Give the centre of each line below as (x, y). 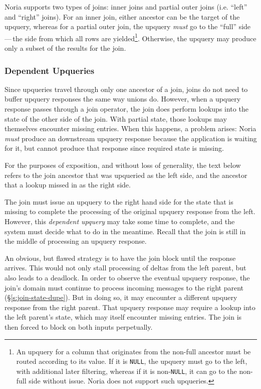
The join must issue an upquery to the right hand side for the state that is (119, 201)
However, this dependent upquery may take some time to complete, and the (120, 221)
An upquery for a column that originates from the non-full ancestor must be (134, 351)
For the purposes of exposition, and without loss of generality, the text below (123, 165)
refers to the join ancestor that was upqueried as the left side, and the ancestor (126, 175)
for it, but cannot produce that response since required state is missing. (114, 148)
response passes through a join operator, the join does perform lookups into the (126, 109)
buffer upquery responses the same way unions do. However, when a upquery (123, 99)
